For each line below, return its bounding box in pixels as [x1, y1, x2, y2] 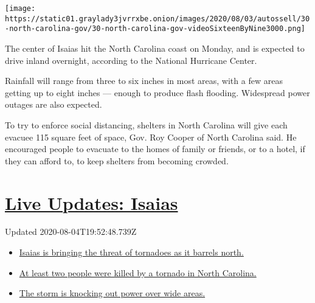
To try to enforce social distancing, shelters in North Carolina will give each [5, 118, 288, 131]
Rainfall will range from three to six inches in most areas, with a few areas [5, 74, 283, 87]
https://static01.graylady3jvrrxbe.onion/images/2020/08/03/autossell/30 [5, 14, 310, 23]
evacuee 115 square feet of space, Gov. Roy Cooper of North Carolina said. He [5, 130, 297, 143]
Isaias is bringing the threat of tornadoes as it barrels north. [19, 246, 244, 259]
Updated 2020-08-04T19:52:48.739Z [5, 225, 137, 238]
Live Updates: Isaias [5, 190, 178, 215]
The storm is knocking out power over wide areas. [19, 287, 206, 299]
